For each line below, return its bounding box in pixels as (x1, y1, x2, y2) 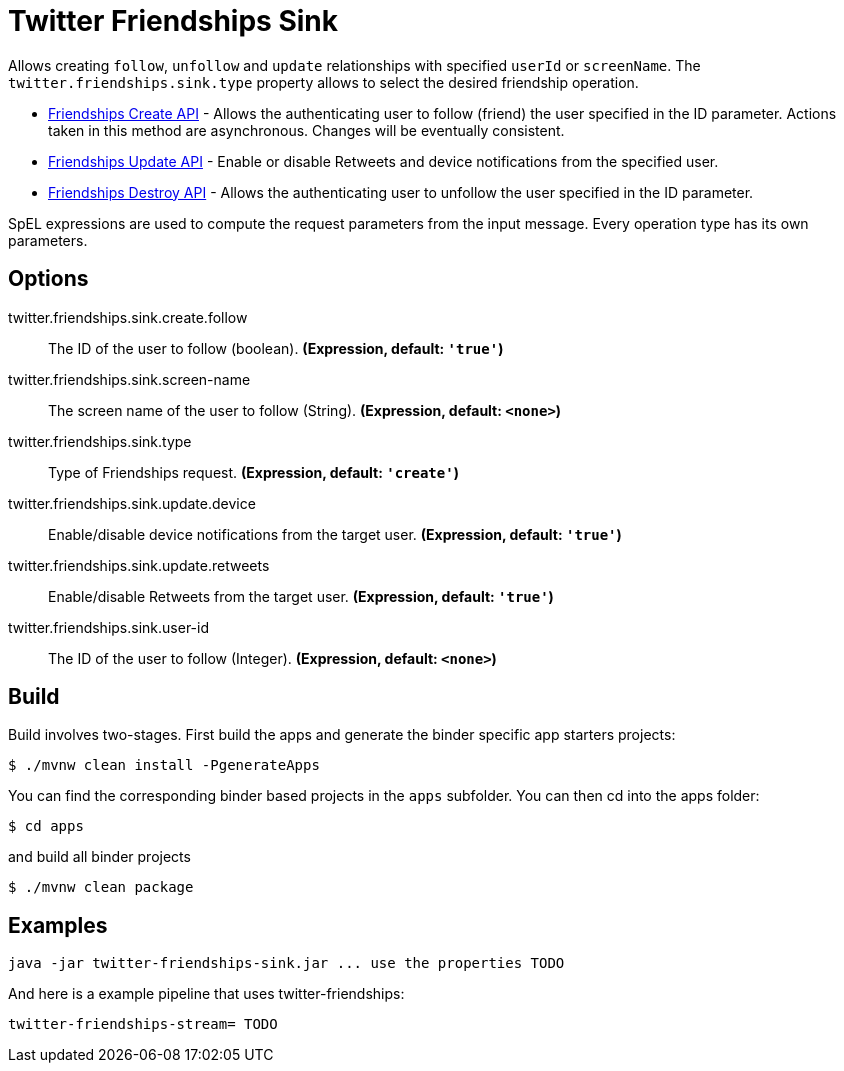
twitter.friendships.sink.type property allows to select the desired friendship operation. (8, 73, 639, 91)
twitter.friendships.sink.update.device (8, 494, 256, 512)
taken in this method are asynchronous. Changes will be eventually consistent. (48, 121, 565, 139)
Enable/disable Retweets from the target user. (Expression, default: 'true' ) (48, 587, 554, 605)
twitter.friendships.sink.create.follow (8, 308, 248, 326)
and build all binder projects (8, 848, 191, 866)
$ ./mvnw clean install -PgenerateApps (8, 757, 320, 774)
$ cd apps (8, 818, 84, 835)
